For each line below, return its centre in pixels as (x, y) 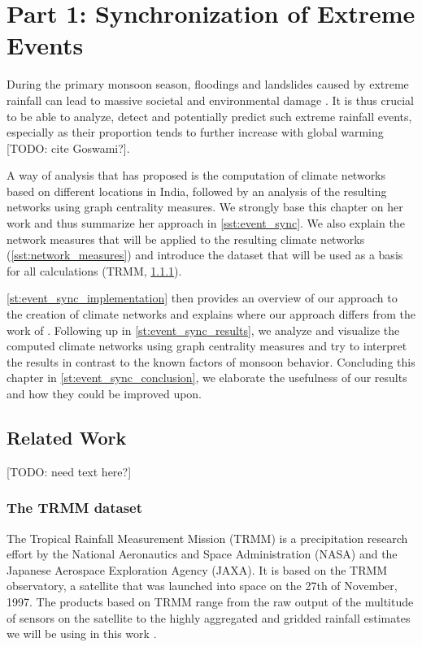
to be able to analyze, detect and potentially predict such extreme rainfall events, (209, 116)
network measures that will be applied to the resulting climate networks (186, 239)
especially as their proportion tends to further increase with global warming (195, 132)
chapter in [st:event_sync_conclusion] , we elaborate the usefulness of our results (207, 378)
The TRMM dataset (75, 508)
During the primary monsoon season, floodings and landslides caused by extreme (208, 84)
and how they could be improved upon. (104, 393)
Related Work (67, 437)
